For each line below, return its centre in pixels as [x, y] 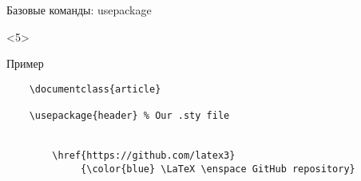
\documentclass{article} [95, 89]
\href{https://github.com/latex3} [144, 156]
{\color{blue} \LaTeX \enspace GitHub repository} [218, 169]
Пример [25, 63]
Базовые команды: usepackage [79, 10]
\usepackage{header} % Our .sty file [129, 116]
